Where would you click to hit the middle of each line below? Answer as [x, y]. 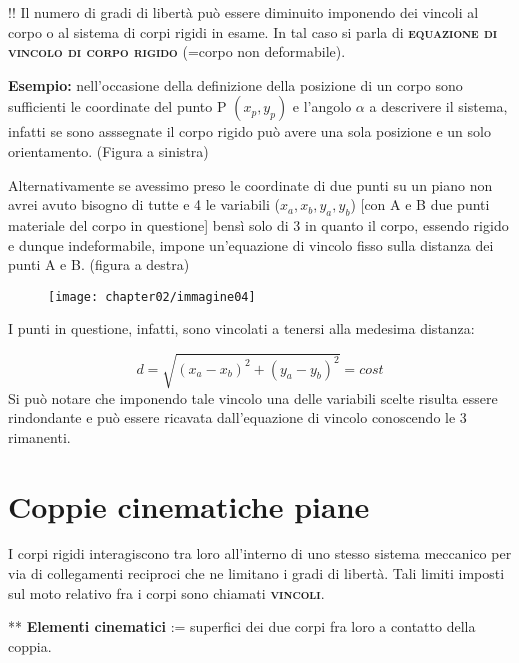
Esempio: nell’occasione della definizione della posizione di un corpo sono [235, 84]
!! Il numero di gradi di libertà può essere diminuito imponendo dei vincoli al [243, 12]
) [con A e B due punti [420, 204]
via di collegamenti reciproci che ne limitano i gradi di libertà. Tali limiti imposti [256, 573]
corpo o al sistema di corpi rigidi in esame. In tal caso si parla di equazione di [253, 31]
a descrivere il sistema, [438, 106]
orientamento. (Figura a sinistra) [108, 150]
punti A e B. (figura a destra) [99, 264]
